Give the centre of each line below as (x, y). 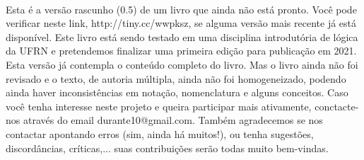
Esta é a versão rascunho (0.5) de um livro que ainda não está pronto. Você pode (181, 9)
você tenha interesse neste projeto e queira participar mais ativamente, (159, 106)
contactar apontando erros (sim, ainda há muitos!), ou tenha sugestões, (160, 133)
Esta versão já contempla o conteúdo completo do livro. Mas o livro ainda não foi (182, 64)
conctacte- (337, 106)
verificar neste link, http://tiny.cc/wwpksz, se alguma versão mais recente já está (181, 23)
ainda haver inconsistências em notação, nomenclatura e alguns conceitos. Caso (177, 92)
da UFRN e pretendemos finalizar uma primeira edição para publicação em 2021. (181, 51)
